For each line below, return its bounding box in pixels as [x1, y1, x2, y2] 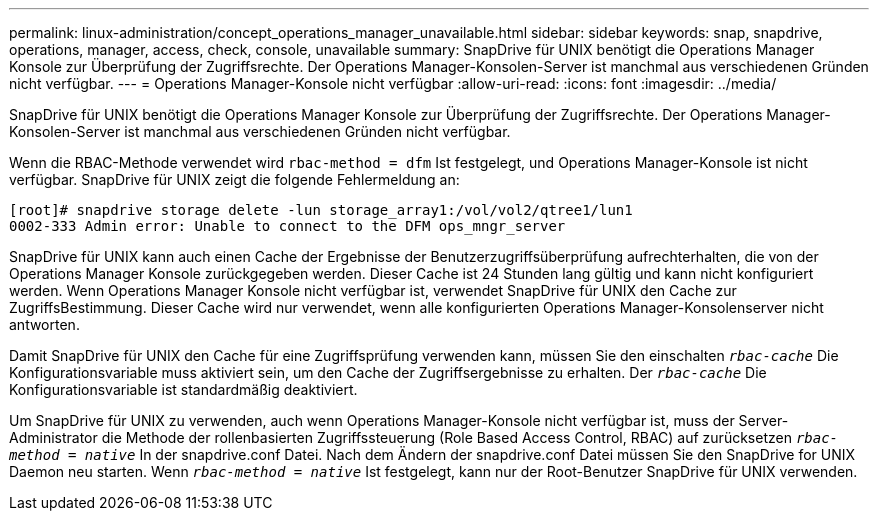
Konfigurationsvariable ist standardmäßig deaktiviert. [9, 381, 358, 398]
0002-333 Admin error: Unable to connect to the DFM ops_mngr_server [9, 218, 566, 234]
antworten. [9, 316, 80, 333]
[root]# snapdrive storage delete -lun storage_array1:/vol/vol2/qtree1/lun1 [9, 202, 633, 218]
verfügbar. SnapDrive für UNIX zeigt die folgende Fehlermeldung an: [9, 171, 460, 188]
